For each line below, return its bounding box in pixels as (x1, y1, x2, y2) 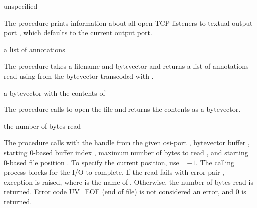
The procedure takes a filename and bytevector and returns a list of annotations (4, 61, 249, 71)
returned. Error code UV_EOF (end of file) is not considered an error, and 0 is (4, 186, 246, 197)
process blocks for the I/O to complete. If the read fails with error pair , (4, 167, 224, 177)
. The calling (196, 157, 235, 167)
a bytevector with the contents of (4, 87, 105, 98)
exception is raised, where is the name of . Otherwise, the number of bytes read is (4, 176, 253, 187)
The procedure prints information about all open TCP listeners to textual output (4, 17, 253, 28)
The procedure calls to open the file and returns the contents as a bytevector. (4, 104, 241, 114)
